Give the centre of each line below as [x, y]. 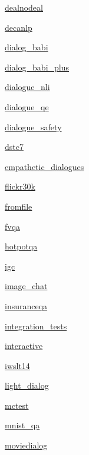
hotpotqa [21, 246]
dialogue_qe [27, 106]
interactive [24, 346]
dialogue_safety [33, 126]
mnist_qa [22, 425]
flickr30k [20, 186]
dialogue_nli [27, 87]
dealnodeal [24, 7]
